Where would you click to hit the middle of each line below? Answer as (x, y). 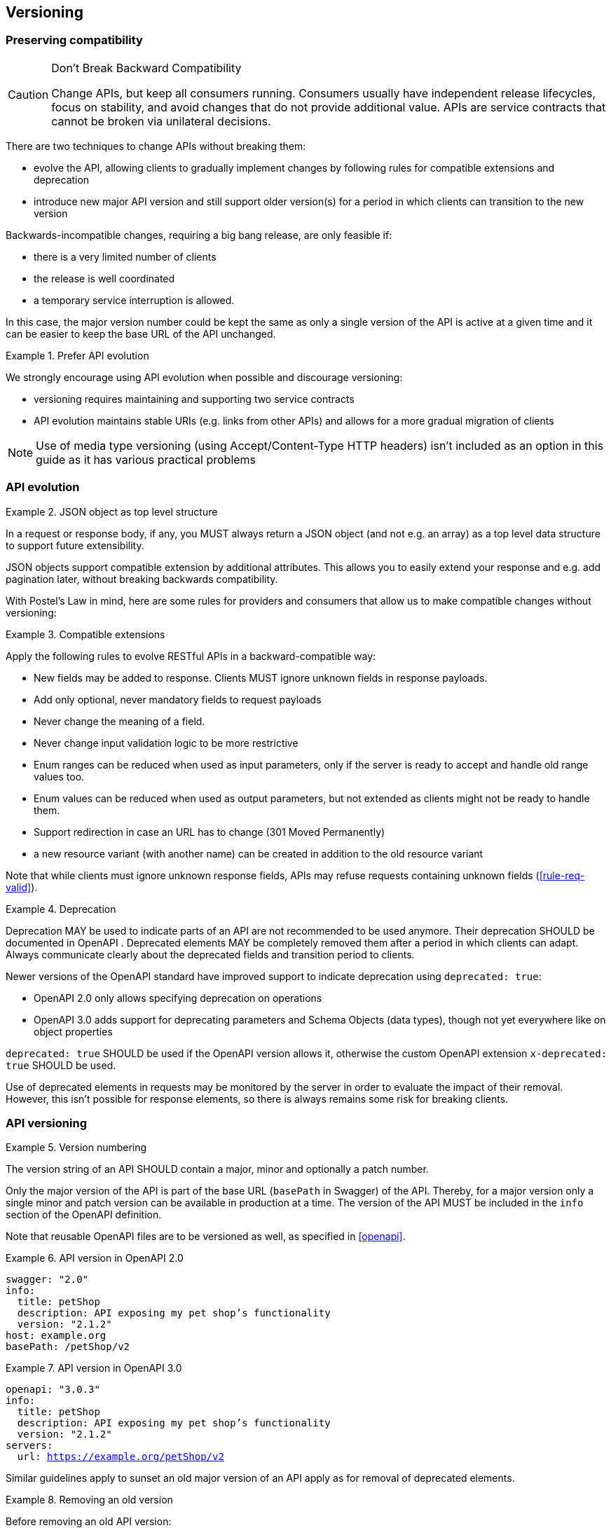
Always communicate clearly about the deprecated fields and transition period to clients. (210, 954)
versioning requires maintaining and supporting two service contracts (194, 399)
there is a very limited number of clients (125, 256)
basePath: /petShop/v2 (68, 1347)
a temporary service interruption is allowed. (134, 300)
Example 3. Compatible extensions (85, 634)
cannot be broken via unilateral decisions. (161, 121)
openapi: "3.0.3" (53, 1390)
